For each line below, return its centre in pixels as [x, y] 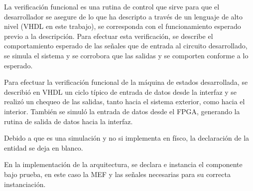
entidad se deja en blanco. [44, 147]
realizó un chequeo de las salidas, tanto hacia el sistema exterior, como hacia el [125, 101]
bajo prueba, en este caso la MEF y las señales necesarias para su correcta [117, 174]
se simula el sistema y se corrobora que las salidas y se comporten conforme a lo [126, 55]
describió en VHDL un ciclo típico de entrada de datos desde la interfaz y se [121, 92]
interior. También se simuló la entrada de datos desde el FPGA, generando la [122, 111]
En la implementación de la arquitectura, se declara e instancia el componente [123, 164]
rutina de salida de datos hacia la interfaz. [68, 121]
